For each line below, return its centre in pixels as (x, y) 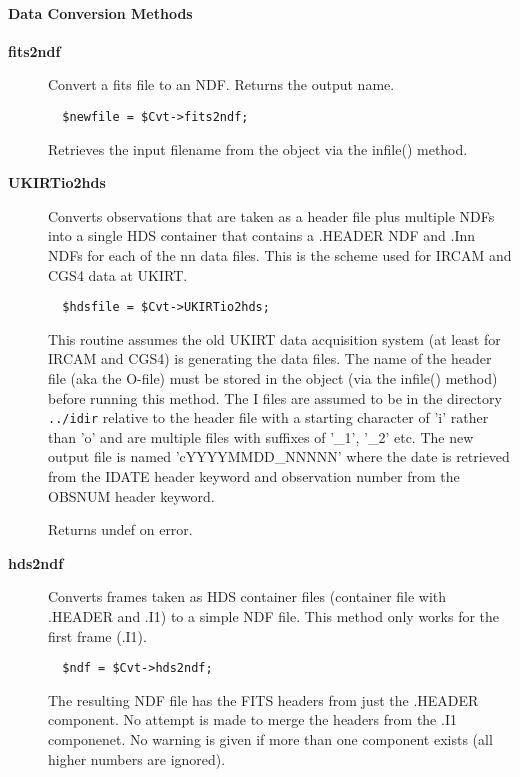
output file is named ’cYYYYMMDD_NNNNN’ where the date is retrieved (279, 456)
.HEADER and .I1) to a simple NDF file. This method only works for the (274, 616)
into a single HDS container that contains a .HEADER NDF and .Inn (262, 235)
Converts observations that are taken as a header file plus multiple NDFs (271, 215)
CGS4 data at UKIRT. (118, 274)
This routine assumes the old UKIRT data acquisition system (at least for (274, 338)
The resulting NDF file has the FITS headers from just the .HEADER (263, 699)
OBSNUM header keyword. (131, 495)
